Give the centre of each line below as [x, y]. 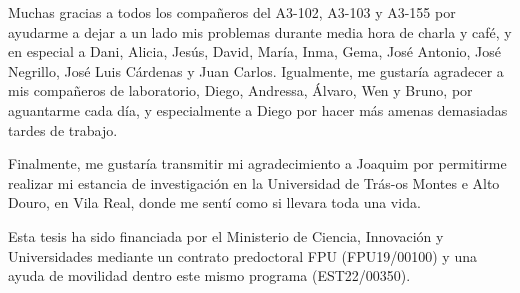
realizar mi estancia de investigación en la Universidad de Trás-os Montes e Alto [254, 182]
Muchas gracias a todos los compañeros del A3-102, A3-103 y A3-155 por [232, 12]
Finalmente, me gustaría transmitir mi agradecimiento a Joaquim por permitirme [257, 163]
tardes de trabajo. [63, 129]
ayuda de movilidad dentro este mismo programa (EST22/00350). [209, 275]
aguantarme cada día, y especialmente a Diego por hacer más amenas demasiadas [258, 109]
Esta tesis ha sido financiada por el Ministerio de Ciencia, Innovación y [226, 235]
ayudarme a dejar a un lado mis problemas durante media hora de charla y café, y [260, 31]
